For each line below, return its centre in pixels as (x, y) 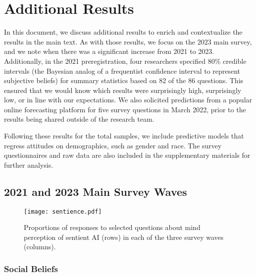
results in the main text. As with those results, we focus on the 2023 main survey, (128, 41)
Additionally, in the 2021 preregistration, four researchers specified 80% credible (125, 61)
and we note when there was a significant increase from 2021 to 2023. (109, 51)
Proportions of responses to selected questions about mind (112, 227)
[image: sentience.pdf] (63, 211)
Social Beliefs (31, 269)
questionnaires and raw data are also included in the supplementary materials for (127, 155)
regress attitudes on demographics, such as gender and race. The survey (113, 145)
